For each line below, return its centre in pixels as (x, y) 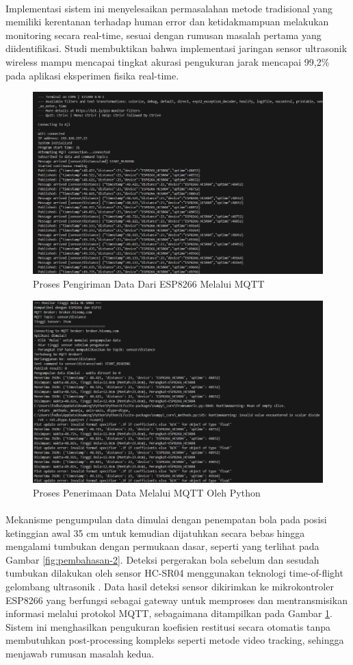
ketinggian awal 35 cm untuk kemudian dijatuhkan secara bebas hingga (155, 532)
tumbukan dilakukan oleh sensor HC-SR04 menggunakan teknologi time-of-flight (174, 573)
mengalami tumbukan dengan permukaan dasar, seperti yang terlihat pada (162, 546)
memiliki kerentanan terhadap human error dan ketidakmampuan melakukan (167, 22)
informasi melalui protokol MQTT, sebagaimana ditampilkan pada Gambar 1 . (169, 613)
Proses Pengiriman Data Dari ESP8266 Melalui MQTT (149, 283)
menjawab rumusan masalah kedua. (80, 653)
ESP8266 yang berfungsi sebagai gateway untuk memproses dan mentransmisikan (176, 600)
